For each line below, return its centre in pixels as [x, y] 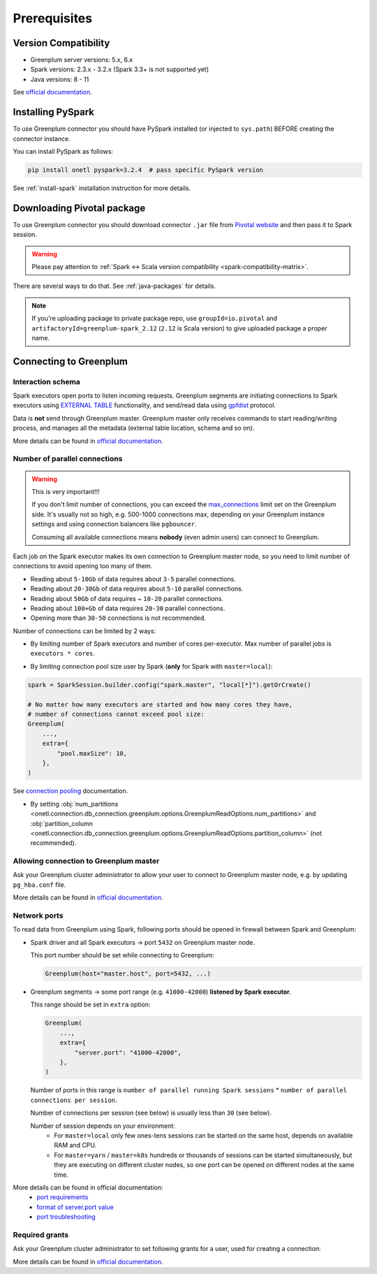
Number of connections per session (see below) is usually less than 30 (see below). [151, 1113]
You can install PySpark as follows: [63, 151]
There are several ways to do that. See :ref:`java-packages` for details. [114, 286]
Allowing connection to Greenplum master [86, 861]
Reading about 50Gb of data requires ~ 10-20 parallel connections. [127, 598]
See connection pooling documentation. [71, 791]
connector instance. [42, 138]
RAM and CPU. [75, 1145]
